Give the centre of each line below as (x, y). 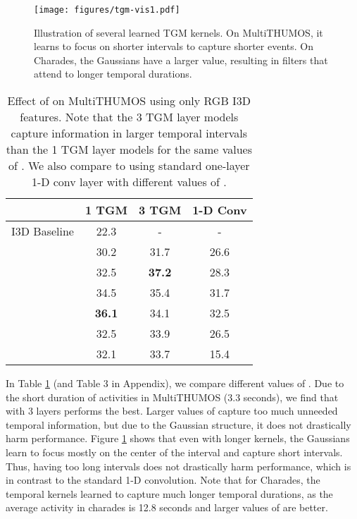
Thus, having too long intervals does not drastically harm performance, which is (178, 466)
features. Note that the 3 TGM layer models (129, 117)
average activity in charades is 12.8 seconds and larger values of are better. (167, 507)
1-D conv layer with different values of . (129, 182)
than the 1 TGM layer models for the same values (129, 149)
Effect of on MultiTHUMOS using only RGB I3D (129, 101)
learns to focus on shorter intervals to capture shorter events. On (174, 46)
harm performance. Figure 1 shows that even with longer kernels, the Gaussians (178, 438)
